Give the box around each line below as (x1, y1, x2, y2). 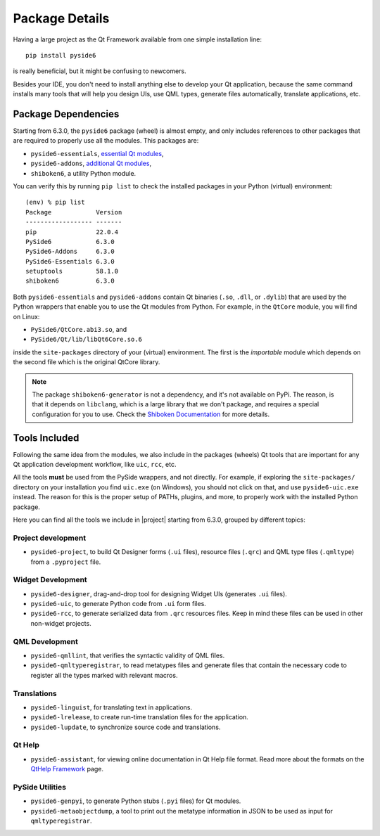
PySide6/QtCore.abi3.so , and (30, 326, 127, 334)
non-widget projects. (30, 619, 91, 627)
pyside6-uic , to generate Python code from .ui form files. (30, 600, 207, 608)
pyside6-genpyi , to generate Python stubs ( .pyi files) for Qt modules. (30, 797, 241, 805)
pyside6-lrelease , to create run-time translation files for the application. (30, 713, 249, 721)
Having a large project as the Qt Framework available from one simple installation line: (13, 35, 262, 44)
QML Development (13, 636, 79, 646)
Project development (13, 533, 87, 543)
